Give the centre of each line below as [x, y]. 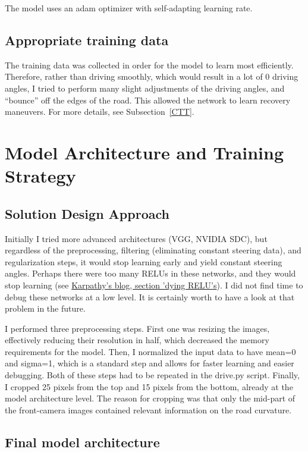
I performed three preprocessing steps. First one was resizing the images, [137, 328]
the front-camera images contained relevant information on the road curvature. [148, 409]
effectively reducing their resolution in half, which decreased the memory [137, 340]
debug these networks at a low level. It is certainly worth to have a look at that [150, 296]
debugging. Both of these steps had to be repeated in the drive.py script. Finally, [152, 375]
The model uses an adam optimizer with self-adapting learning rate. [129, 8]
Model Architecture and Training [144, 152]
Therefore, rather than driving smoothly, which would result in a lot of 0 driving [152, 76]
